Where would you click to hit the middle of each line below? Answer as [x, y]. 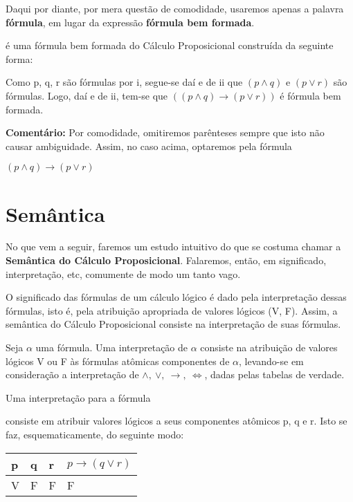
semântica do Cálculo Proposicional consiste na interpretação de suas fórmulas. [173, 324]
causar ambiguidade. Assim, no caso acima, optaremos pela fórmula [149, 146]
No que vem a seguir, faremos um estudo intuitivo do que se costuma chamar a [173, 247]
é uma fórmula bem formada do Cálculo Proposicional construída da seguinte [170, 45]
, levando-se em [271, 361]
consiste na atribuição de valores [269, 347]
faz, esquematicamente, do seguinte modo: [95, 434]
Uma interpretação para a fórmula [78, 397]
